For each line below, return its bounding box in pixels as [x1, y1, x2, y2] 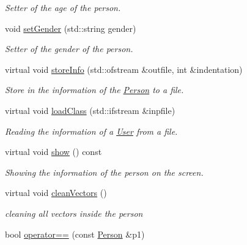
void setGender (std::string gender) [5, 21, 136, 34]
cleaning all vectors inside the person [5, 206, 143, 219]
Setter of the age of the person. [5, 1, 121, 13]
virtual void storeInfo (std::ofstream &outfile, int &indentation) [5, 62, 243, 75]
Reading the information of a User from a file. [5, 124, 178, 137]
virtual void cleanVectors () [5, 186, 107, 199]
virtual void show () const [5, 145, 102, 158]
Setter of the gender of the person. [5, 42, 133, 55]
